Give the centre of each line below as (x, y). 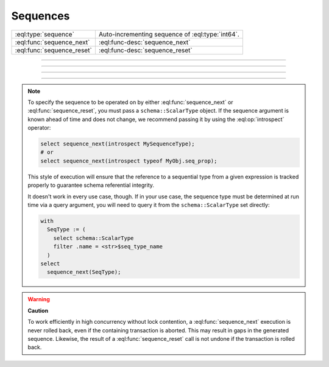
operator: (39, 128)
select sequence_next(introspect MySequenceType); (118, 144)
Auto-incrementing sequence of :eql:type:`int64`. (169, 34)
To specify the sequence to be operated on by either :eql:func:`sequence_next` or (131, 102)
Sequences (41, 16)
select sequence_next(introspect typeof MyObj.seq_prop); (129, 161)
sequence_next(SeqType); (84, 272)
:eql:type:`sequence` (44, 34)
